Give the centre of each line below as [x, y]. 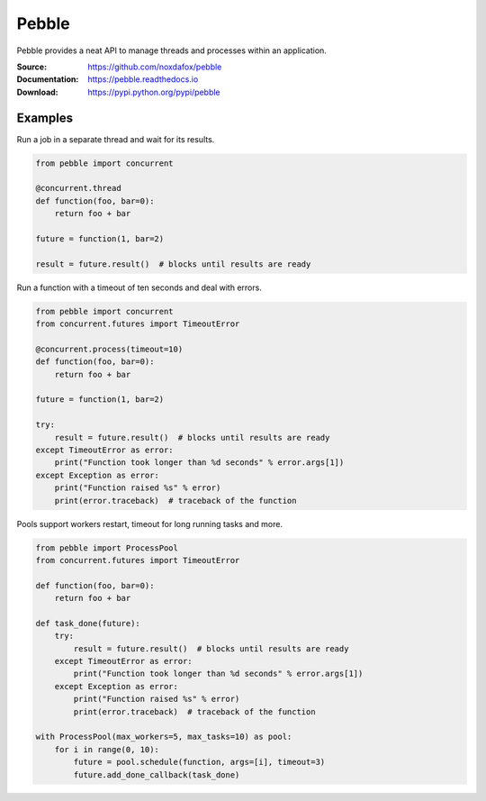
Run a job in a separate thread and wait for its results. [116, 139]
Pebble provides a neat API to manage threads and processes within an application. [172, 50]
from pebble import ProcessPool [107, 548]
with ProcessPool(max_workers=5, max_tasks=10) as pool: [164, 737]
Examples [45, 118]
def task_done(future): [88, 623]
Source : [32, 67]
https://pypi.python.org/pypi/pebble [154, 92]
